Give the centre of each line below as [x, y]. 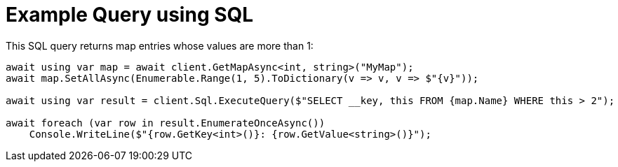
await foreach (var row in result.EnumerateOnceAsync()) [166, 123]
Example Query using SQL [130, 15]
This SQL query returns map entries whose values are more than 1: [160, 45]
